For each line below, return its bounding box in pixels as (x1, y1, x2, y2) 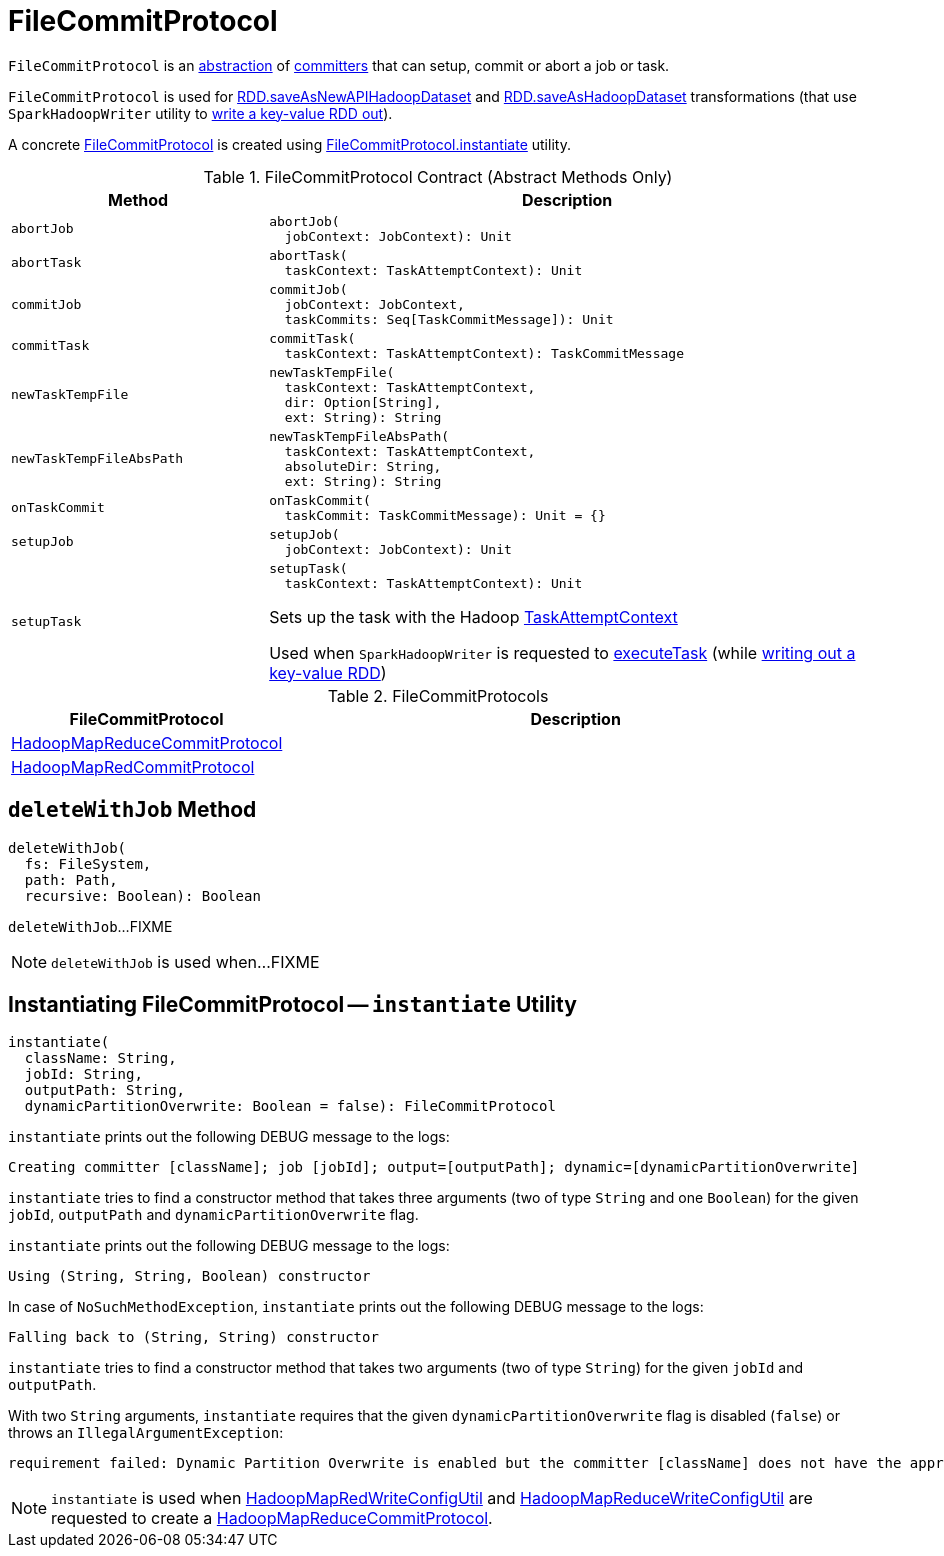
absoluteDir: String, (284, 458, 442, 474)
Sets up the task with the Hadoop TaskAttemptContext (269, 606, 678, 627)
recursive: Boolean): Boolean (24, 887, 261, 904)
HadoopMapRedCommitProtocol (11, 756, 255, 777)
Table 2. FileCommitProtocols (327, 685, 549, 706)
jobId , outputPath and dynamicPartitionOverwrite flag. (8, 1206, 419, 1224)
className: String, (24, 1050, 177, 1067)
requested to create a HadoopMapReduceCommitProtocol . (51, 1508, 493, 1529)
